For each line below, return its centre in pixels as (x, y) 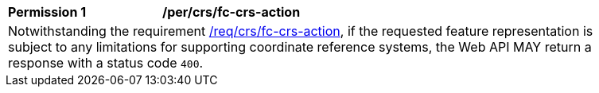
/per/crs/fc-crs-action (231, 12)
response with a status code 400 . (106, 63)
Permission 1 (47, 12)
